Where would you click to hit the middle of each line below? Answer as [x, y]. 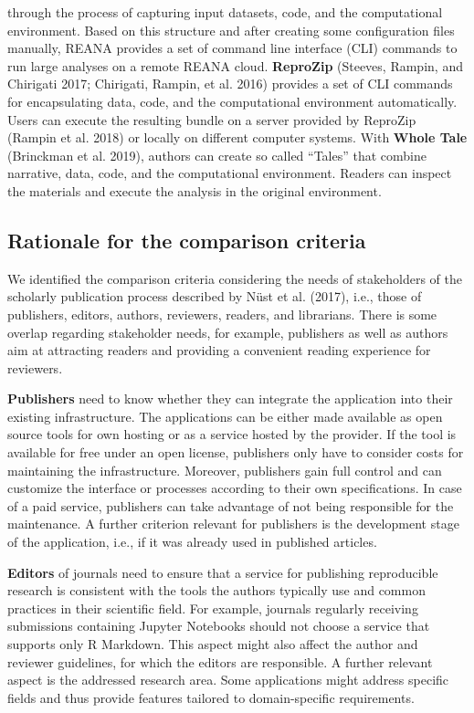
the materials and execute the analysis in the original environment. [195, 190]
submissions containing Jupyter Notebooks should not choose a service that [219, 626]
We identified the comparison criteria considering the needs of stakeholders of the [235, 278]
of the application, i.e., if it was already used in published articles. [192, 542]
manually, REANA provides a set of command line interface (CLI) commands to [232, 48]
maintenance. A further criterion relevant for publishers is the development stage [233, 524]
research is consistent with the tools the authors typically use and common [216, 590]
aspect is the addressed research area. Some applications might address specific [228, 680]
